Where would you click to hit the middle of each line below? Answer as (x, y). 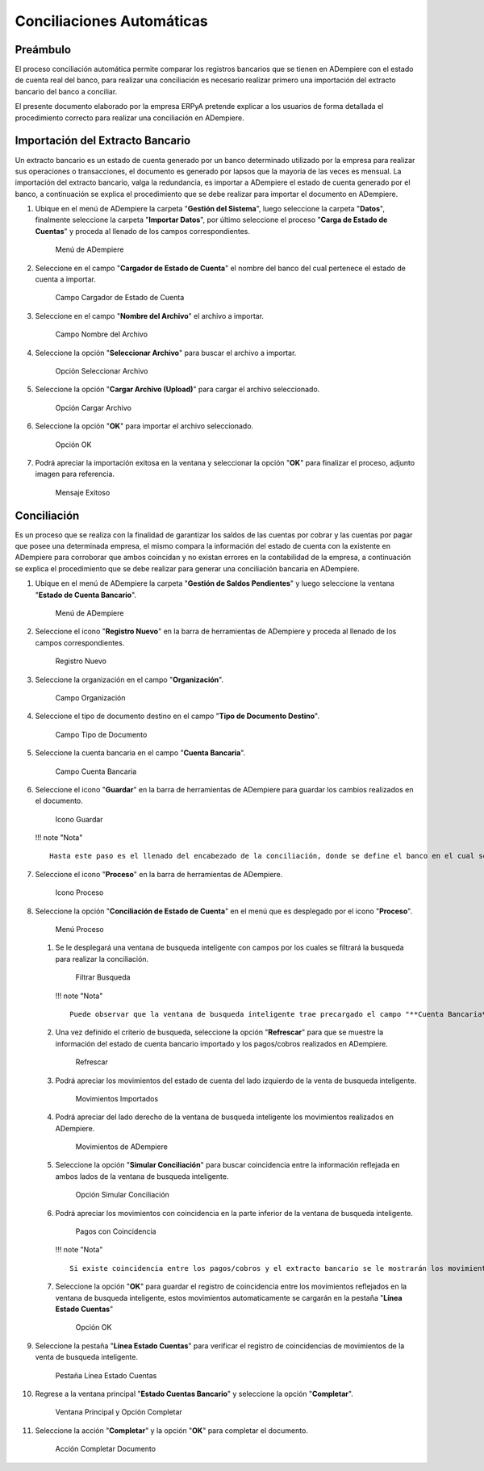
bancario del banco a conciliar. (66, 91)
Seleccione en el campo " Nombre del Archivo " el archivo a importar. (150, 316)
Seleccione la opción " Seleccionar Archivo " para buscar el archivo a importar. (166, 353)
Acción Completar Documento (106, 1449)
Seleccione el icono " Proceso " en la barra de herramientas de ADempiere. (159, 874)
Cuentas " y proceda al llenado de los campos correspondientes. (142, 231)
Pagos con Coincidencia (116, 1231)
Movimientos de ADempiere (122, 1147)
